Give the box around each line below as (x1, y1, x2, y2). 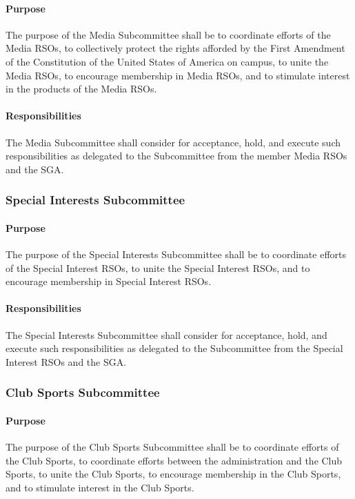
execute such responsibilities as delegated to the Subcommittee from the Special (6, 341, 343, 355)
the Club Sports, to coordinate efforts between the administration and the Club (6, 453, 343, 467)
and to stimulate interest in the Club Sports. (6, 480, 194, 494)
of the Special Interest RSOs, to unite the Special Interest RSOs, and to (6, 260, 310, 275)
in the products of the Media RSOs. (6, 81, 157, 96)
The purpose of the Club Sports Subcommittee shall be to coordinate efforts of (6, 439, 339, 453)
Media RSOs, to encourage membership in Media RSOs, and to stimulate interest (6, 68, 350, 82)
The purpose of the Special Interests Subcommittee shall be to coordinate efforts (6, 246, 347, 261)
